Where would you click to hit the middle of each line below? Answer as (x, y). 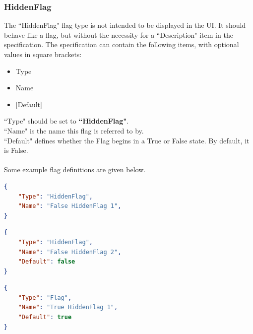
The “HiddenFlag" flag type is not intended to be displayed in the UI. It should (125, 25)
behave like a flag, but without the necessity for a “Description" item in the (119, 34)
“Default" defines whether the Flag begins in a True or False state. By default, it (127, 140)
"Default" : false (47, 262)
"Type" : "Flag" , (45, 298)
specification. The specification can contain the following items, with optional (122, 44)
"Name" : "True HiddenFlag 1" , (68, 307)
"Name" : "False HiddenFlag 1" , (70, 206)
